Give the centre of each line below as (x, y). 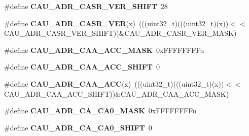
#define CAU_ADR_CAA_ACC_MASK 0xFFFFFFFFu (104, 50)
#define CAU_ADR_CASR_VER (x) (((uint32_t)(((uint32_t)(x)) (116, 23)
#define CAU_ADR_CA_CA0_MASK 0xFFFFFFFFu (100, 111)
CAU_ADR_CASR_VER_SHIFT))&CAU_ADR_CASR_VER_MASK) (120, 33)
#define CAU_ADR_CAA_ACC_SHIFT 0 (82, 67)
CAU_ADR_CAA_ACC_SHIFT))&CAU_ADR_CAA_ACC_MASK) (117, 93)
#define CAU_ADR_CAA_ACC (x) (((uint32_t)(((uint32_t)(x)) (114, 83)
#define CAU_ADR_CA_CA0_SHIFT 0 (78, 127)
